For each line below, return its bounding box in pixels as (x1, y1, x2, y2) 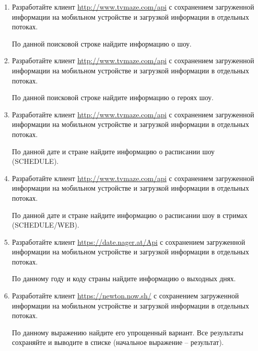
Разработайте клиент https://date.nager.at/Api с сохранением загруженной (12, 236, 245, 247)
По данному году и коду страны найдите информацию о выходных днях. (12, 273, 236, 284)
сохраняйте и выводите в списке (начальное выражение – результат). (12, 337, 224, 347)
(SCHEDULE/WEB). (12, 220, 79, 230)
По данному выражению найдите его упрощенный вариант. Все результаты (12, 327, 243, 337)
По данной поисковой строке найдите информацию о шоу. (12, 38, 192, 49)
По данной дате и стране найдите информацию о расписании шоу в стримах (12, 209, 247, 220)
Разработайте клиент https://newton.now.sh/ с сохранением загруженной (12, 290, 239, 301)
